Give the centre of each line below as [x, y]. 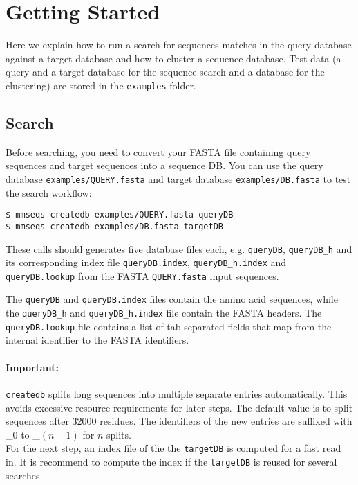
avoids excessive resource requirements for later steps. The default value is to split [179, 407]
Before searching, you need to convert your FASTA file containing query [158, 151]
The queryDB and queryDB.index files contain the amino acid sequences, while [172, 299]
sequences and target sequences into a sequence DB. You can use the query [164, 165]
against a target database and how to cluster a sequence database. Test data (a [173, 58]
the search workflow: [49, 192]
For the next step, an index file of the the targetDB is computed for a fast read [173, 448]
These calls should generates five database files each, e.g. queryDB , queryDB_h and [179, 248]
